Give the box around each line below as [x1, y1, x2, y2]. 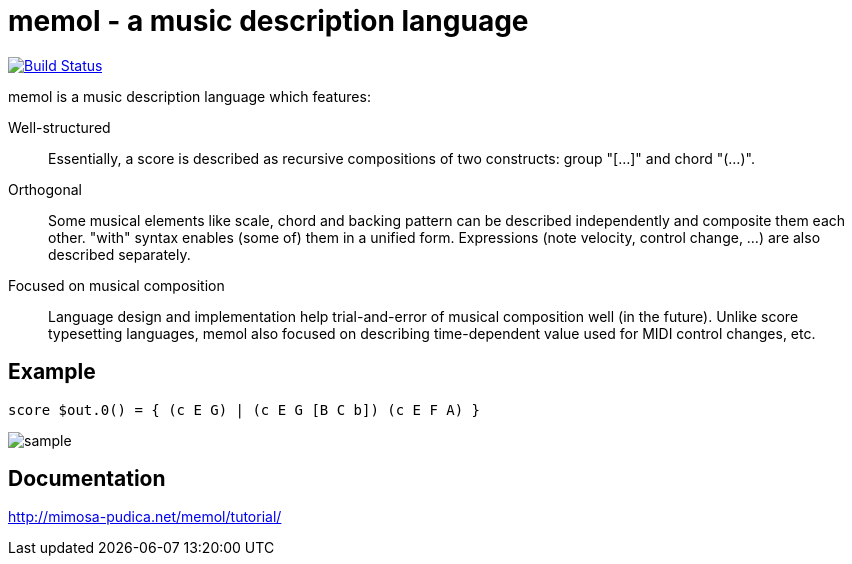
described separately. [48, 245, 191, 263]
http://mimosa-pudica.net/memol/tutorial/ [8, 508, 282, 526]
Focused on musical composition [8, 276, 225, 294]
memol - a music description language [8, 4, 529, 38]
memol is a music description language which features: [8, 87, 371, 105]
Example [8, 359, 96, 385]
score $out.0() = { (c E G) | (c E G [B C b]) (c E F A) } [8, 401, 481, 418]
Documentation [8, 466, 166, 492]
